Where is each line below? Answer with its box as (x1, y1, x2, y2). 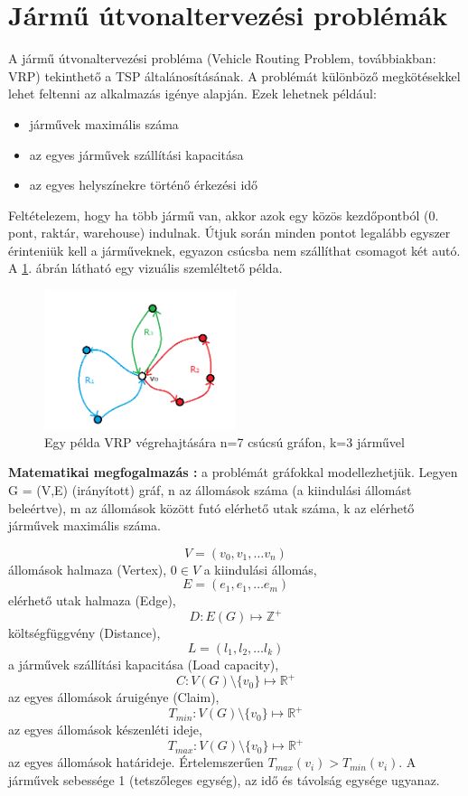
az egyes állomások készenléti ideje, (8, 720, 202, 739)
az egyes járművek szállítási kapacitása (29, 145, 244, 164)
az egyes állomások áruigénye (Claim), (8, 688, 220, 707)
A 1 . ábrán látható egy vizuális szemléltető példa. (8, 258, 283, 277)
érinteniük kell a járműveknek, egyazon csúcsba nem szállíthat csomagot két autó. (8, 240, 461, 259)
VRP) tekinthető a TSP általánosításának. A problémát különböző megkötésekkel (8, 66, 461, 85)
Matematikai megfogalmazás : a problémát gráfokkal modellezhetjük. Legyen (8, 463, 458, 482)
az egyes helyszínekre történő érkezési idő (29, 175, 258, 194)
